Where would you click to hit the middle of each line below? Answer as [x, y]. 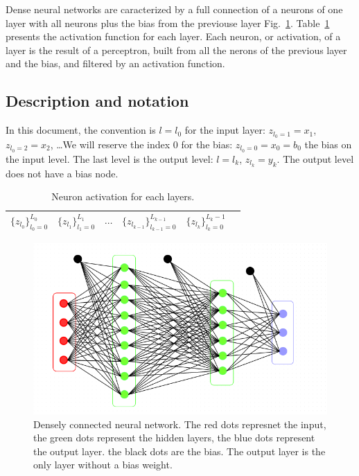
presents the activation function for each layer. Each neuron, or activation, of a [173, 36]
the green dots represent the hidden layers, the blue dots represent [174, 438]
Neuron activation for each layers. [123, 196]
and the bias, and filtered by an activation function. [115, 63]
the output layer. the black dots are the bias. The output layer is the [179, 451]
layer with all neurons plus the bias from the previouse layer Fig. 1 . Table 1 [168, 23]
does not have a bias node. [62, 173]
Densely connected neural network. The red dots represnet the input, [180, 424]
